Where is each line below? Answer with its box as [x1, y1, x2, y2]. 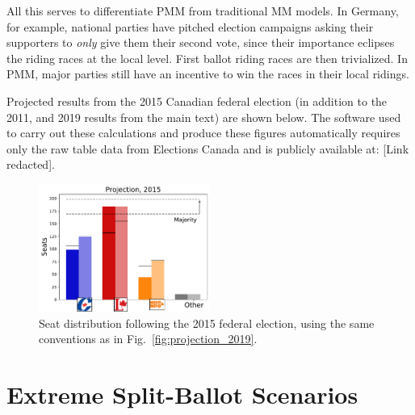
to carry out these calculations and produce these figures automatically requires [6, 124, 400, 141]
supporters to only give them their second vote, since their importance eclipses [6, 34, 395, 51]
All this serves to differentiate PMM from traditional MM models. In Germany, [6, 2, 399, 19]
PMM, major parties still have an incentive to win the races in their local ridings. [6, 65, 409, 82]
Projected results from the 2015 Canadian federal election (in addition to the [6, 92, 388, 109]
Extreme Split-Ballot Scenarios [6, 378, 358, 411]
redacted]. [6, 156, 55, 173]
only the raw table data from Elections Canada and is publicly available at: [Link [6, 140, 409, 157]
